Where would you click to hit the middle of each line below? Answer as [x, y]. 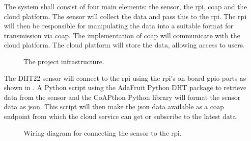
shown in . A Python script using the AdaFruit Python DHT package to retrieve [125, 87]
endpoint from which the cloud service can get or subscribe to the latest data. [121, 116]
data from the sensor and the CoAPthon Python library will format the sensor [122, 97]
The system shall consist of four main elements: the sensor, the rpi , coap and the [125, 6]
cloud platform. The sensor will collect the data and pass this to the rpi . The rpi [125, 16]
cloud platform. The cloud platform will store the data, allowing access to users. [125, 45]
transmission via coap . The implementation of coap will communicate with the [122, 35]
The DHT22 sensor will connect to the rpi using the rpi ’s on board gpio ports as [125, 78]
